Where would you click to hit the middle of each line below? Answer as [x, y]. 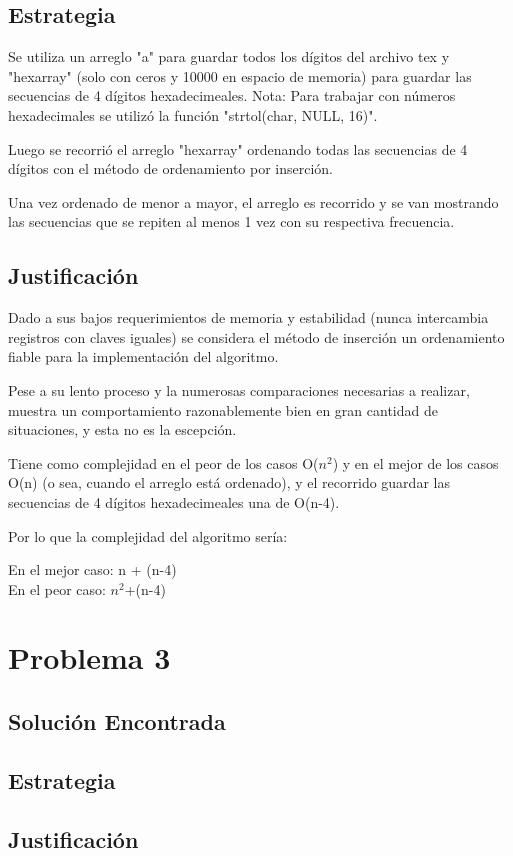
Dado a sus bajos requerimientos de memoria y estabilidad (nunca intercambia [248, 317]
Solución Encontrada [117, 721]
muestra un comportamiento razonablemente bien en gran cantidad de [223, 409]
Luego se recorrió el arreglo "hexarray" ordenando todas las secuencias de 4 [238, 148]
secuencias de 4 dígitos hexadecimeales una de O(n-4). [174, 501]
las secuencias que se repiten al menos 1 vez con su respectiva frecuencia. [231, 221]
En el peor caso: [57, 588]
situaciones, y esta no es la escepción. [122, 429]
